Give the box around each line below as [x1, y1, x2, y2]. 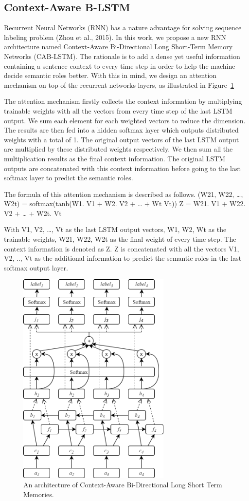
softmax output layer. [4, 262, 68, 272]
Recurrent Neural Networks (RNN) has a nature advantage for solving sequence [4, 22, 242, 33]
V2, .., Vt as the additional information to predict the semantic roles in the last [4, 253, 242, 263]
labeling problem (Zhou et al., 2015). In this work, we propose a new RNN [4, 32, 227, 42]
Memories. [23, 489, 54, 499]
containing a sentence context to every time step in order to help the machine [4, 60, 235, 71]
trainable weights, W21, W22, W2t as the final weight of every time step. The [4, 234, 236, 244]
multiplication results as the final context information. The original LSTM [4, 153, 226, 163]
